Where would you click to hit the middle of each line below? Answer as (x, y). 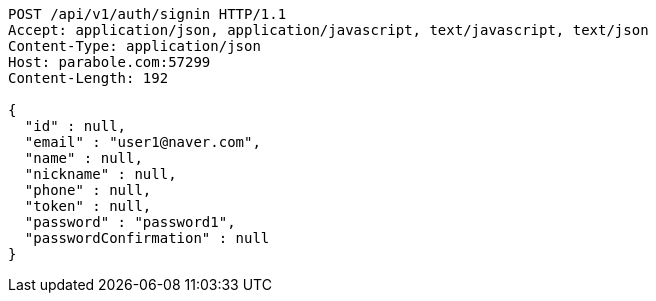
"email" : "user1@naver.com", (142, 142)
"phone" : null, (88, 190)
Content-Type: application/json (134, 46)
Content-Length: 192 (88, 78)
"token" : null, (88, 206)
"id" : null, (75, 126)
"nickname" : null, (100, 174)
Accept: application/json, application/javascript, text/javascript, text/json (328, 30)
